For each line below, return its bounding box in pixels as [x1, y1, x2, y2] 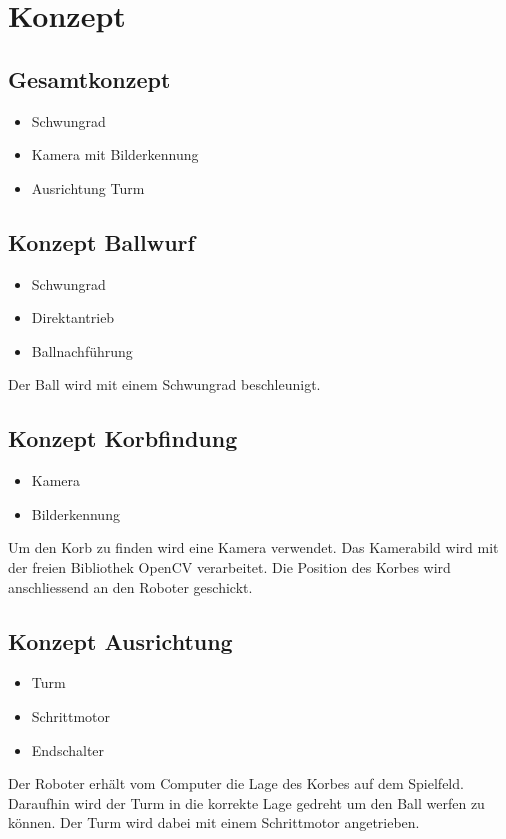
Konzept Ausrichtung [8, 625, 233, 656]
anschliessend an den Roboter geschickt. [8, 576, 253, 597]
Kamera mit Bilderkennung [31, 144, 199, 165]
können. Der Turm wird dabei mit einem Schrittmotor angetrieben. [8, 812, 420, 833]
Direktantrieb [31, 307, 115, 328]
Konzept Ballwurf [8, 226, 195, 257]
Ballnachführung [31, 340, 133, 361]
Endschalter [31, 739, 105, 760]
